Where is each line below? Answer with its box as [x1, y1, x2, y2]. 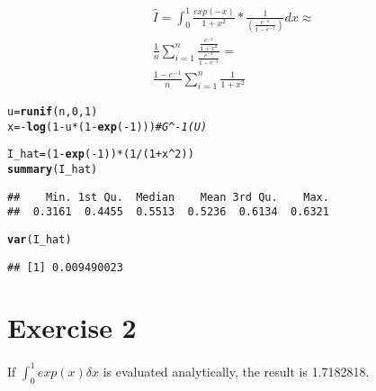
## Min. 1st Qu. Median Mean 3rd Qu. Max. [7, 190, 329, 204]
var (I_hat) [7, 232, 72, 246]
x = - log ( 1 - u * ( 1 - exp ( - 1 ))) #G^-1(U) [7, 120, 208, 133]
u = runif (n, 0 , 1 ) [7, 105, 98, 119]
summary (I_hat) [7, 162, 98, 176]
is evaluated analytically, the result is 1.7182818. [103, 361, 370, 380]
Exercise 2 [7, 309, 137, 346]
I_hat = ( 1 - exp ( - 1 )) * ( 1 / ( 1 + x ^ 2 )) [7, 148, 194, 161]
